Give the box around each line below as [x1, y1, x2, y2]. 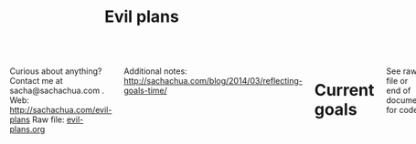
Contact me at [9, 76, 63, 87]
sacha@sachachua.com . [9, 85, 105, 97]
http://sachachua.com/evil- [9, 105, 112, 116]
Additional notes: [123, 66, 187, 77]
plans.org [9, 124, 46, 135]
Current [314, 80, 375, 101]
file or [386, 76, 409, 87]
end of [386, 85, 411, 97]
